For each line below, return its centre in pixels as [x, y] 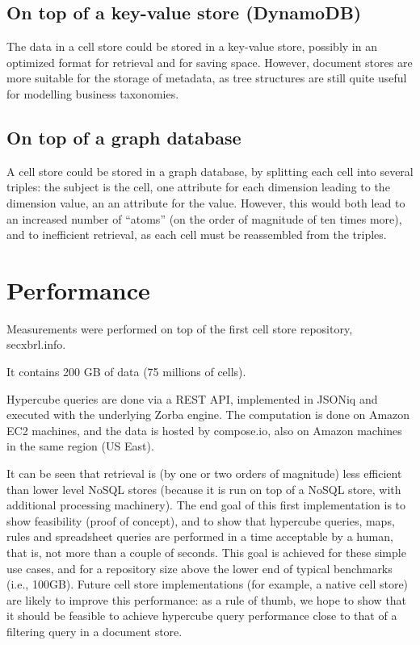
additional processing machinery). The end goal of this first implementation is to [206, 505]
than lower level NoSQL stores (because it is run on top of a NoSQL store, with [204, 489]
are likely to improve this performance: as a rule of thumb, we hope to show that [207, 599]
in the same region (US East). [80, 446]
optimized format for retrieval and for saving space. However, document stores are [210, 62]
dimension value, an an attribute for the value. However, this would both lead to [206, 202]
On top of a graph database [124, 137]
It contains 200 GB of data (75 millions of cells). [126, 372]
